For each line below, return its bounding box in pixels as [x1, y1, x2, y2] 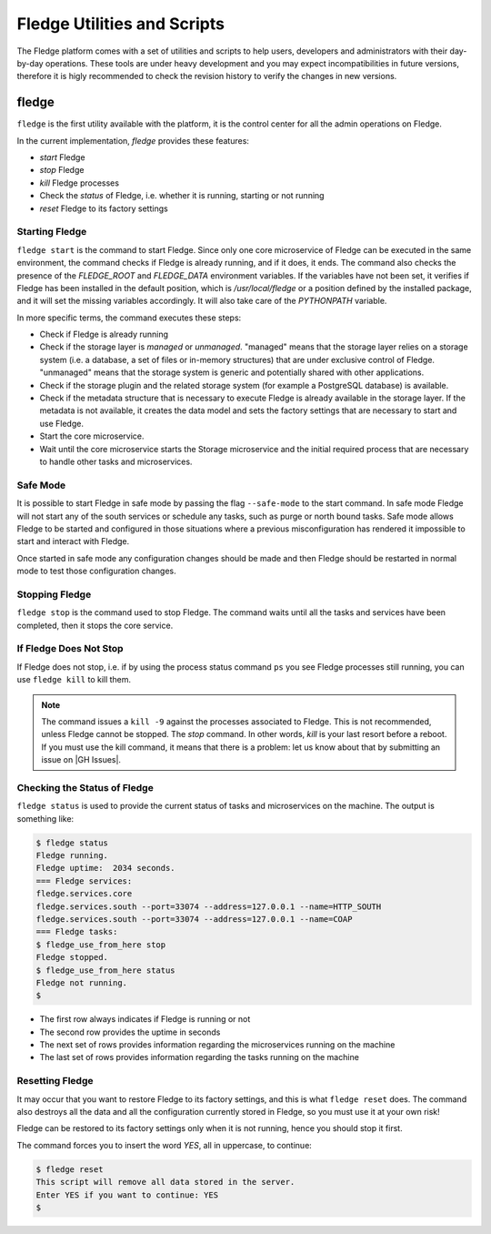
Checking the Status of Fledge [16, 781, 154, 794]
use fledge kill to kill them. [16, 674, 132, 685]
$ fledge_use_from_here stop [35, 939, 166, 950]
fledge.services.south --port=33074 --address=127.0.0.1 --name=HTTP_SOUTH [35, 901, 382, 912]
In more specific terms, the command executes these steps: [16, 312, 242, 323]
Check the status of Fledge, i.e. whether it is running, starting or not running [39, 190, 325, 201]
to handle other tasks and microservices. [39, 456, 193, 467]
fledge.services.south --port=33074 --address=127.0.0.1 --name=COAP [35, 914, 353, 924]
